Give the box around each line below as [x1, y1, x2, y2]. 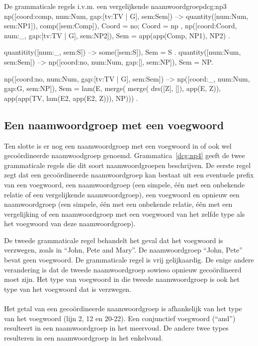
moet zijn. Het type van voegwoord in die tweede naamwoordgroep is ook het [4, 274, 240, 284]
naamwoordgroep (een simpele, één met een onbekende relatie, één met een [4, 199, 233, 209]
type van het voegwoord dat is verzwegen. [4, 283, 132, 294]
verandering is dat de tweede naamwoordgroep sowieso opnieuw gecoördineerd [4, 264, 242, 274]
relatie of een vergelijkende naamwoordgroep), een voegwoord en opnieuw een [4, 189, 240, 199]
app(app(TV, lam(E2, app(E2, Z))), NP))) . [4, 92, 138, 103]
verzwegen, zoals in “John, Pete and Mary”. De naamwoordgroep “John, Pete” [4, 245, 243, 255]
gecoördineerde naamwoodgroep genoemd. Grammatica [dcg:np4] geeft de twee [4, 150, 245, 161]
